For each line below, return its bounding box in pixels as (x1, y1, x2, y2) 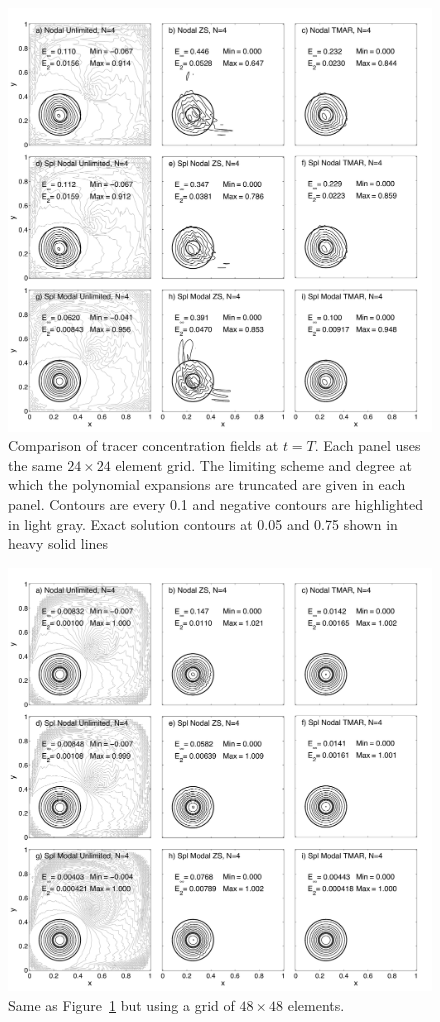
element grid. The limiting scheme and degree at (115, 454, 412, 475)
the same (8, 454, 63, 475)
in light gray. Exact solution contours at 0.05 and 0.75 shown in (8, 513, 398, 534)
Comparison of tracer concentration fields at (8, 435, 279, 456)
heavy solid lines (8, 533, 109, 554)
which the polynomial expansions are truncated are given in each (8, 474, 406, 495)
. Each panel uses (314, 435, 421, 456)
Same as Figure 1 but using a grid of (8, 994, 235, 1015)
